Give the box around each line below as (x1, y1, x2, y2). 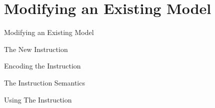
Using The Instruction (4, 94, 72, 104)
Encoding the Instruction (4, 60, 81, 71)
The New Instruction (4, 43, 68, 54)
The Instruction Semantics (4, 77, 85, 87)
